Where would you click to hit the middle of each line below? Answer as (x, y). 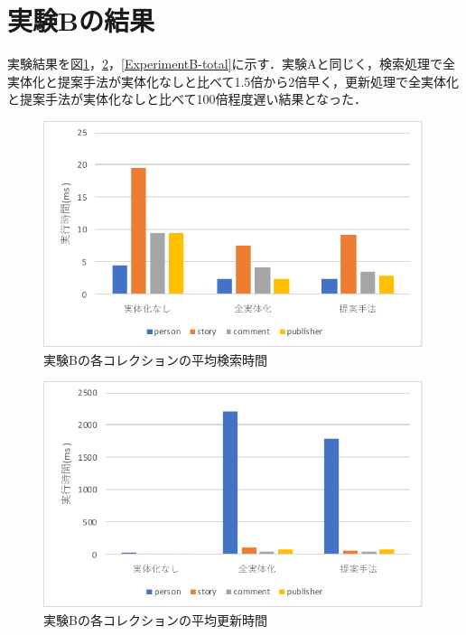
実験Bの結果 (81, 20)
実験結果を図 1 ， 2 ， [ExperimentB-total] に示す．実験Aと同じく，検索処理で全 (232, 64)
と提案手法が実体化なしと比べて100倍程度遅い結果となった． (187, 99)
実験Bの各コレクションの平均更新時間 (155, 619)
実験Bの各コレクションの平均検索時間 (155, 359)
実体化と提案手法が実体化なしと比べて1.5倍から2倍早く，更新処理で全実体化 (233, 81)
